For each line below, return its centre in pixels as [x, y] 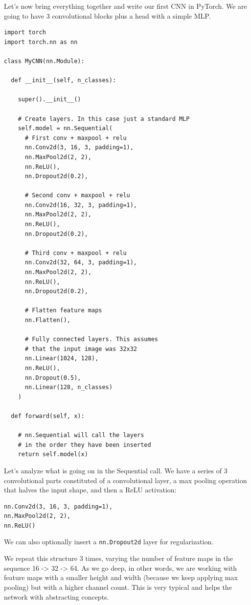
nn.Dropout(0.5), [53, 378]
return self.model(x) [53, 454]
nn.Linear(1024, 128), [62, 359]
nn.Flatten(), [48, 320]
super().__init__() [49, 100]
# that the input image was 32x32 [81, 349]
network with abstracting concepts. [57, 596]
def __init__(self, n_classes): [64, 81]
